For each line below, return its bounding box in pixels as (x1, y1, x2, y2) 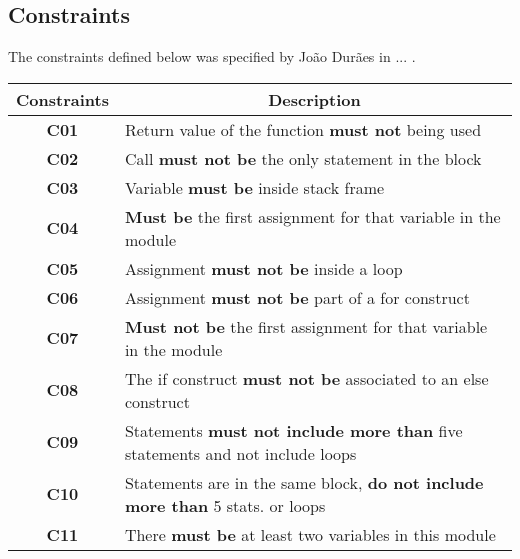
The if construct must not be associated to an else (124, 366, 489, 390)
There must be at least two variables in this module (124, 522, 496, 546)
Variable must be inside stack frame (124, 175, 385, 199)
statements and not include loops (124, 441, 357, 465)
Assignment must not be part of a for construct (124, 285, 470, 309)
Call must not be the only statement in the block (124, 146, 482, 170)
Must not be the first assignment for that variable (124, 314, 488, 338)
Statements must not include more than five (124, 418, 463, 442)
